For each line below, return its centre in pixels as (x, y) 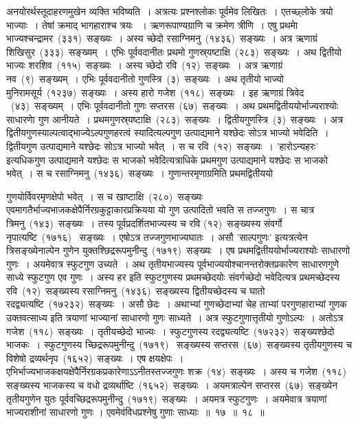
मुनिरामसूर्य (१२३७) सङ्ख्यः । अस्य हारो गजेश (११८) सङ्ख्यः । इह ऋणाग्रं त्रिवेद (155, 92)
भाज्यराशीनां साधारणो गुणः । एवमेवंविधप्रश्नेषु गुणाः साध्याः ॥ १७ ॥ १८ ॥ (135, 412)
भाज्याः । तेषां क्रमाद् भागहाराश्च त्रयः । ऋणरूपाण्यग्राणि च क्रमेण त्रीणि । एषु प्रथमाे (152, 24)
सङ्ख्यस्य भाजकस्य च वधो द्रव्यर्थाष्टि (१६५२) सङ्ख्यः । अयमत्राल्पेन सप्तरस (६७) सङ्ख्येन (172, 385)
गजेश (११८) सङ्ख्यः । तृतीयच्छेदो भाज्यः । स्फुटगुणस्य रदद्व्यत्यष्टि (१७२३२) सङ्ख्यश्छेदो (170, 331)
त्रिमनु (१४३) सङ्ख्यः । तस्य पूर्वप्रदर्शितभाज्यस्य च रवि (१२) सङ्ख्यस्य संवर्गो (144, 223)
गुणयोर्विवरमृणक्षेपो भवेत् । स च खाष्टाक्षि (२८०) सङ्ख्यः (105, 196)
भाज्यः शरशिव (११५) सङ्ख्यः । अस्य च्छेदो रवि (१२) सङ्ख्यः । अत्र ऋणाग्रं (145, 65)
